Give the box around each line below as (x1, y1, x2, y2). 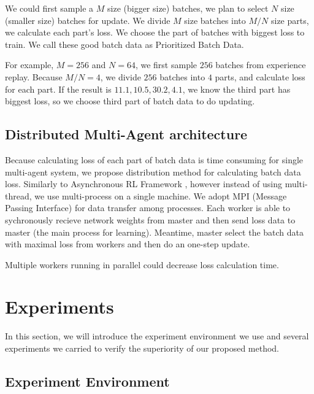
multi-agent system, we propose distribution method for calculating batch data (5, 165, 301, 178)
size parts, (270, 14, 309, 26)
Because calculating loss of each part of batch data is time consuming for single (5, 153, 304, 166)
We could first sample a (5, 2, 94, 14)
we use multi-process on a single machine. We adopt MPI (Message (34, 189, 287, 202)
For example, (5, 58, 54, 71)
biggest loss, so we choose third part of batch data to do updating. (5, 95, 255, 107)
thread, (5, 189, 32, 202)
